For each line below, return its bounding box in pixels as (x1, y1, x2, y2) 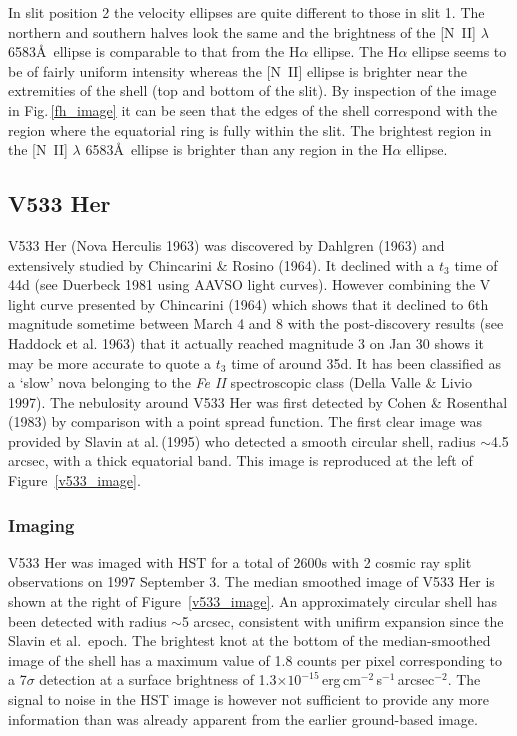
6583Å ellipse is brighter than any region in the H (85, 139, 393, 160)
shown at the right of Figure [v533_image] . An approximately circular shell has (8, 591, 498, 612)
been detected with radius (8, 610, 167, 631)
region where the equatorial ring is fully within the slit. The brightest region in (8, 119, 492, 140)
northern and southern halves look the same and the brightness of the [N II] (8, 21, 477, 42)
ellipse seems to (412, 41, 507, 62)
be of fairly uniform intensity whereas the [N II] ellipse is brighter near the (8, 60, 468, 81)
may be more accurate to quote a (8, 352, 212, 373)
